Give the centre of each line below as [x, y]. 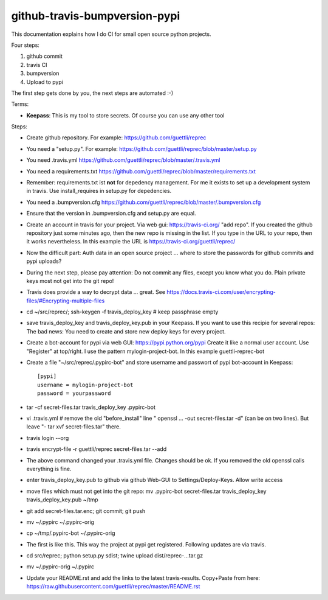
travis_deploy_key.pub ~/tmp [62, 500]
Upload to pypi [45, 82]
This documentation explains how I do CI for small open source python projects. [111, 34]
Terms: [20, 104]
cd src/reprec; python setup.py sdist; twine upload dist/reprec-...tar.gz [115, 556]
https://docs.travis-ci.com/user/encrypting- [221, 292]
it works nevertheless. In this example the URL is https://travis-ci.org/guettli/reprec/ [131, 242]
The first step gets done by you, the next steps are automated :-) [92, 93]
